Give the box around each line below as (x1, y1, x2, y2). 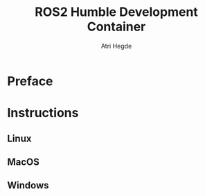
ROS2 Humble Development (34, 4, 199, 20)
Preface (7, 73, 53, 89)
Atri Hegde (100, 42, 132, 50)
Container (87, 19, 146, 35)
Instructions (7, 105, 79, 121)
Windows (7, 179, 49, 191)
